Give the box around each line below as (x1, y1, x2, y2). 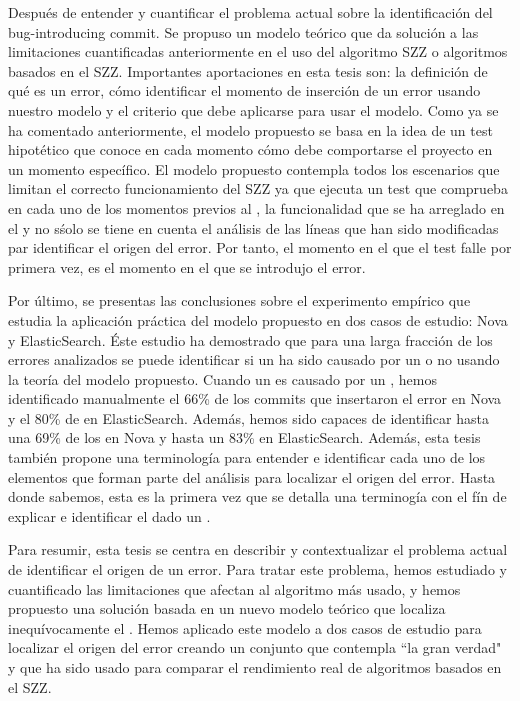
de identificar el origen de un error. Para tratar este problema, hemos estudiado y (8, 559, 507, 580)
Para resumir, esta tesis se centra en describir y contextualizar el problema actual (8, 539, 508, 560)
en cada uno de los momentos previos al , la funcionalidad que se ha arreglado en (8, 197, 505, 218)
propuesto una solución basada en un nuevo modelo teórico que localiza (8, 598, 446, 619)
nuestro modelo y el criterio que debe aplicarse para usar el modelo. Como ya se (8, 99, 499, 120)
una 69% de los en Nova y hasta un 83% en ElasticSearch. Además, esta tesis (8, 427, 481, 448)
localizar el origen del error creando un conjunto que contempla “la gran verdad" (8, 637, 502, 658)
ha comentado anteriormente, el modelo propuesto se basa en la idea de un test (8, 119, 493, 140)
